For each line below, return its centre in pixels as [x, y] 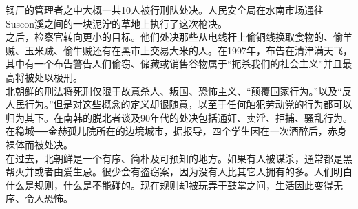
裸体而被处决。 [39, 144]
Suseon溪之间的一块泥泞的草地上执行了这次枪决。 [117, 23]
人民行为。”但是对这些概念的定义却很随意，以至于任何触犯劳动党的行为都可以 [179, 104]
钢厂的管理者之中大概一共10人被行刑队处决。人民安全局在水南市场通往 [165, 10]
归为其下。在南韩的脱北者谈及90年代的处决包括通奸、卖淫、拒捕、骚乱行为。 [179, 117]
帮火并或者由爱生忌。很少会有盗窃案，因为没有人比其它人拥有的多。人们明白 [179, 172]
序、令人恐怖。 [39, 198]
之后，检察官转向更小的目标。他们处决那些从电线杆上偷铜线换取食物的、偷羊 [179, 37]
